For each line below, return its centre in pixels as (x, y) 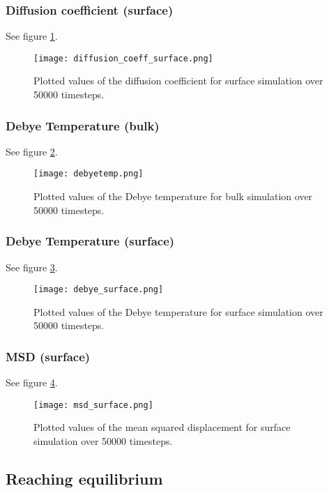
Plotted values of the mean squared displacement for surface (162, 427)
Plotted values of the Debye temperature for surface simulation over (178, 311)
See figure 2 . (32, 151)
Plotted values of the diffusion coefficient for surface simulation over (178, 81)
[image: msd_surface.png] (93, 405)
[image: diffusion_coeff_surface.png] (123, 58)
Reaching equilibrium (84, 479)
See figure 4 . (32, 382)
